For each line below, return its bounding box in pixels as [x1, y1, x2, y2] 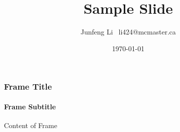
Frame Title [4, 80, 52, 93]
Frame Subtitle [4, 101, 56, 111]
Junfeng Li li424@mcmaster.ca [80, 27, 176, 37]
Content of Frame [4, 120, 57, 131]
